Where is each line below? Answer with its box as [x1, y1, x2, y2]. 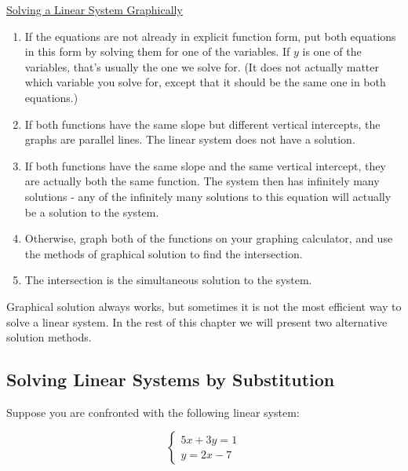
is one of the [302, 43, 362, 60]
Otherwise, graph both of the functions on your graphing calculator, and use [24, 230, 393, 246]
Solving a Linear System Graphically [6, 2, 183, 17]
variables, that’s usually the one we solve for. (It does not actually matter [24, 58, 380, 75]
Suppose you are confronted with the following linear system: [6, 403, 300, 420]
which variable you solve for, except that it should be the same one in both [24, 74, 386, 90]
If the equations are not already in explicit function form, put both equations [24, 27, 396, 44]
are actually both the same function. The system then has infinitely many [24, 173, 380, 189]
